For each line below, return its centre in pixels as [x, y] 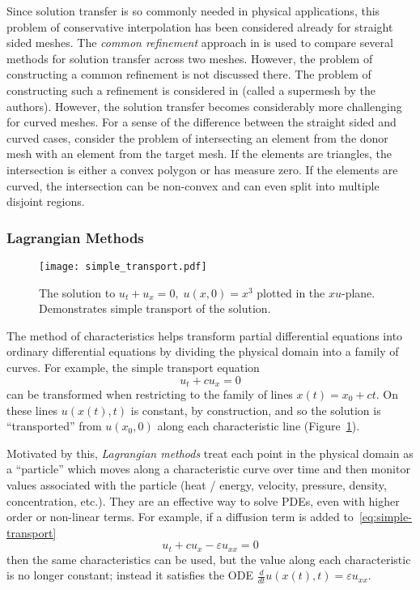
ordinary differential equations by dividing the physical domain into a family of [203, 351]
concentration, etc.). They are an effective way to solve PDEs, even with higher [203, 500]
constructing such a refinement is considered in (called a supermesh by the [191, 90]
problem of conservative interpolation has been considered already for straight [200, 26]
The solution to [77, 292]
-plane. [358, 292]
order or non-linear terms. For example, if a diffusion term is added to [180, 517]
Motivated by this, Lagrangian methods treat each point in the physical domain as [210, 453]
